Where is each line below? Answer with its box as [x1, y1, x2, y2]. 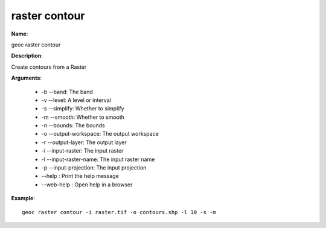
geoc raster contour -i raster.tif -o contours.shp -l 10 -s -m [22, 209, 217, 215]
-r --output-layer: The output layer [41, 139, 127, 146]
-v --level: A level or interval [41, 97, 111, 104]
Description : [11, 52, 43, 60]
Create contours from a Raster [11, 63, 87, 71]
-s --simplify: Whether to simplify [41, 105, 124, 112]
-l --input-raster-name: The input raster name [41, 156, 155, 163]
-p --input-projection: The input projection [41, 164, 147, 171]
